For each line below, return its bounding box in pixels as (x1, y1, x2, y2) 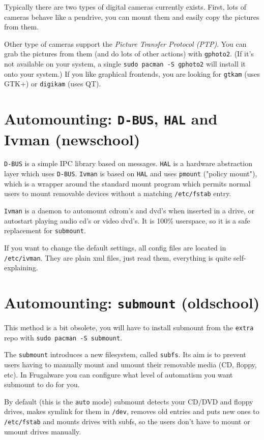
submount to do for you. (4, 379, 80, 390)
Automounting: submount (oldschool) (4, 292, 260, 312)
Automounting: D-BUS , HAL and (4, 108, 218, 129)
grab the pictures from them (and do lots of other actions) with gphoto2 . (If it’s (4, 48, 254, 59)
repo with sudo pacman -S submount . (4, 332, 122, 342)
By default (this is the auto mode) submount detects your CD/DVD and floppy (4, 396, 253, 406)
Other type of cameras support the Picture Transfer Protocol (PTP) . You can (4, 38, 247, 49)
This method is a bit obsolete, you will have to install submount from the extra (4, 322, 254, 332)
